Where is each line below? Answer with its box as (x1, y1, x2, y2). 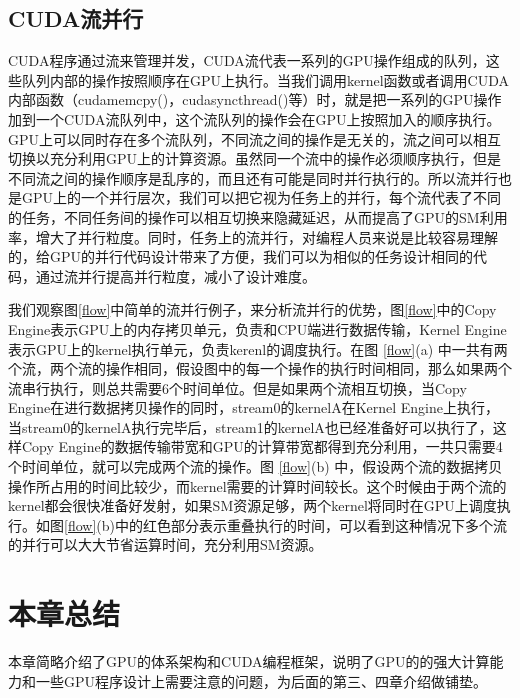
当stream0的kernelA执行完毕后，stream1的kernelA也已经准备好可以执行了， (8, 416, 493, 437)
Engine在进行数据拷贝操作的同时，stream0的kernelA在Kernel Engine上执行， (8, 397, 499, 418)
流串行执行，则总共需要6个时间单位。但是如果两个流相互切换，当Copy (8, 377, 467, 398)
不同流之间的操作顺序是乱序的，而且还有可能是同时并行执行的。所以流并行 (8, 167, 498, 188)
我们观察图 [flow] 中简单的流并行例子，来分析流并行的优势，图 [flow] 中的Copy (8, 299, 497, 320)
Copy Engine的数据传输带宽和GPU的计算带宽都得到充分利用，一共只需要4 (21, 436, 503, 457)
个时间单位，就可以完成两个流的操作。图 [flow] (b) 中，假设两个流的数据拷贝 (8, 456, 503, 477)
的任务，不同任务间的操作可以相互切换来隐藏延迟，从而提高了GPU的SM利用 (8, 206, 508, 227)
